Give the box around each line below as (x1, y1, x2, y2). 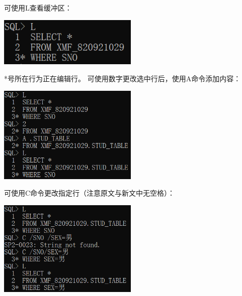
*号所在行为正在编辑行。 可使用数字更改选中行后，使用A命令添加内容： (4, 73, 241, 84)
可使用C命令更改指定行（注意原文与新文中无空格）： (4, 188, 175, 198)
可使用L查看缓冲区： (4, 3, 72, 13)
